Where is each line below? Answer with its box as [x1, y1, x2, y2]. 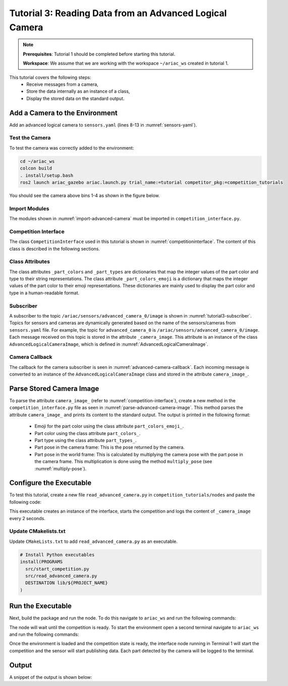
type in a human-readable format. [9, 290, 80, 296]
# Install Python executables [20, 552, 95, 557]
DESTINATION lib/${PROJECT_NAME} [25, 580, 108, 586]
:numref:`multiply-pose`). [34, 465, 87, 471]
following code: [9, 499, 41, 505]
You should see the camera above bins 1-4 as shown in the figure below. [9, 192, 160, 199]
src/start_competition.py [25, 566, 89, 572]
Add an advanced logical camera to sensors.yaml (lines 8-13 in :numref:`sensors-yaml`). [9, 121, 197, 128]
